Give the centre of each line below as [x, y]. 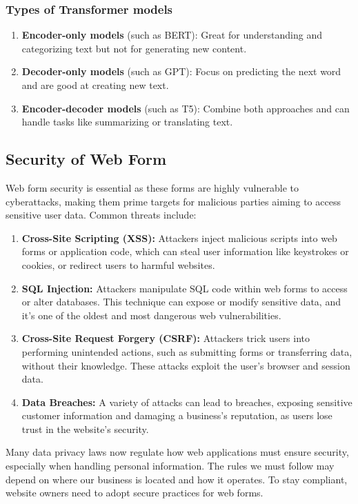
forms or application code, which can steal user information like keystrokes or [185, 251]
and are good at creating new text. [95, 85]
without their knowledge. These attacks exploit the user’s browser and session [186, 365]
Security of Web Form [86, 159]
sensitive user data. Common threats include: [101, 215]
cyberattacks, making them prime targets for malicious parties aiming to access [173, 201]
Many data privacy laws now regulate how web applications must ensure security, [177, 452]
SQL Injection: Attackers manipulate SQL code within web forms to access [185, 288]
